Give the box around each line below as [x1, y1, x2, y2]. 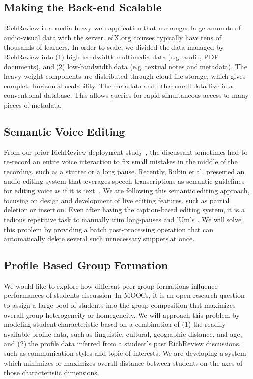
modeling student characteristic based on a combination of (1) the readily [4, 319, 225, 329]
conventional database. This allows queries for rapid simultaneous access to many [4, 90, 249, 100]
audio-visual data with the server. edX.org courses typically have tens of [4, 32, 221, 42]
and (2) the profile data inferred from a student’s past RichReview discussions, [4, 338, 241, 349]
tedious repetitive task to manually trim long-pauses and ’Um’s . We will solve [4, 214, 242, 224]
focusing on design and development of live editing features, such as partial [4, 195, 230, 205]
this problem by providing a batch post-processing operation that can [4, 224, 213, 234]
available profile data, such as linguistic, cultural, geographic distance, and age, [4, 328, 242, 339]
